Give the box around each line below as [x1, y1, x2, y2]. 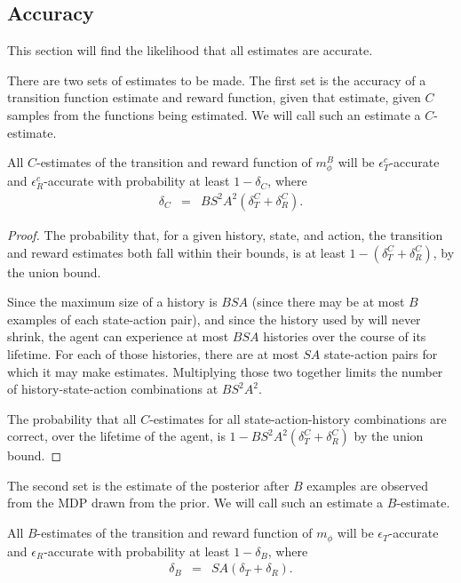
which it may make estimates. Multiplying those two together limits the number [7, 362, 443, 380]
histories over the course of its [263, 327, 426, 346]
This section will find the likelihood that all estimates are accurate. [7, 41, 373, 60]
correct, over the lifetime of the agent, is [7, 427, 226, 445]
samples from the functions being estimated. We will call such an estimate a [7, 105, 421, 124]
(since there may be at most [251, 292, 405, 311]
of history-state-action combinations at [7, 379, 219, 398]
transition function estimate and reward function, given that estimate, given [7, 88, 421, 107]
